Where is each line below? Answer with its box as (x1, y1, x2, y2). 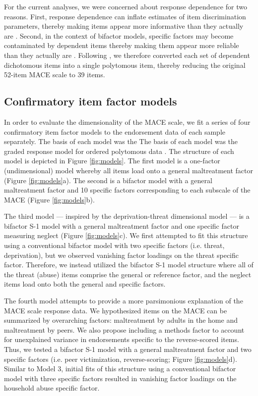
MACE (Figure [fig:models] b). (4, 194, 95, 204)
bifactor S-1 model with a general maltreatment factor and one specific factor (4, 220, 239, 231)
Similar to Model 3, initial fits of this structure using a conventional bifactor (4, 363, 236, 374)
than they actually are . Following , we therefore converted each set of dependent (4, 49, 250, 60)
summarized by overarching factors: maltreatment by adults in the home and (4, 315, 238, 325)
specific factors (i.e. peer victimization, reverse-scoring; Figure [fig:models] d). (4, 353, 237, 364)
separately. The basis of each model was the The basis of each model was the (4, 136, 238, 147)
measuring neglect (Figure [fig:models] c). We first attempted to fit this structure (4, 230, 248, 241)
